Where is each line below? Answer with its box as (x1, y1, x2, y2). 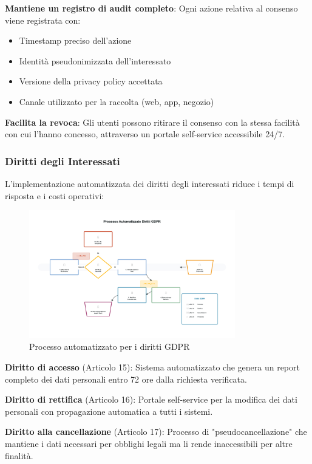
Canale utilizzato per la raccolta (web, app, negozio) (19, 95, 214, 107)
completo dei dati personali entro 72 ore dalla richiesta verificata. (5, 372, 247, 385)
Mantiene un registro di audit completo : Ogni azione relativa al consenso (5, 2, 298, 14)
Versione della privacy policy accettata (19, 75, 163, 87)
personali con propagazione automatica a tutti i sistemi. (5, 404, 213, 417)
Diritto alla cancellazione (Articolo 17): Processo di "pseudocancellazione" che (5, 425, 307, 438)
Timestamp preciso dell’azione (19, 34, 132, 47)
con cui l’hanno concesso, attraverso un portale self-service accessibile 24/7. (5, 128, 285, 140)
